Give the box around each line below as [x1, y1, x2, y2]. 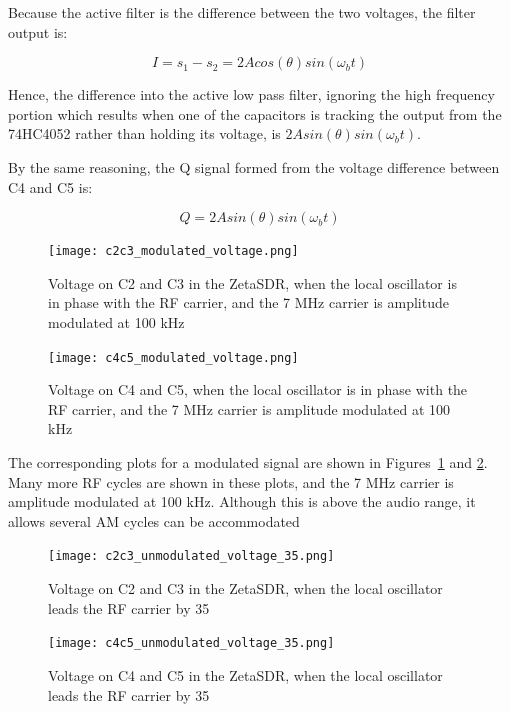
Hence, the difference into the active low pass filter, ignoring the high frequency [8, 84, 495, 105]
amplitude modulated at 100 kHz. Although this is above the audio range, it [8, 491, 476, 512]
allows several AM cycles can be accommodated [8, 510, 300, 531]
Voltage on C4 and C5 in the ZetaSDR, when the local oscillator [48, 664, 443, 685]
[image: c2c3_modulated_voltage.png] [48, 244, 299, 259]
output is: [8, 21, 68, 42]
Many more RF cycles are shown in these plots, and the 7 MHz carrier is [8, 471, 454, 492]
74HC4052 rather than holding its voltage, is [8, 123, 281, 144]
